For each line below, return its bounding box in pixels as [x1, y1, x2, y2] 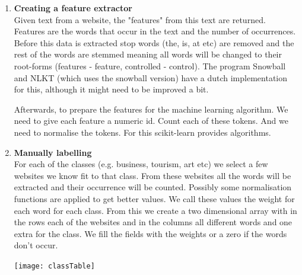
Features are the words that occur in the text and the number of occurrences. [14, 25, 296, 37]
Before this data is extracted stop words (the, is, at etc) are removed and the [14, 36, 294, 49]
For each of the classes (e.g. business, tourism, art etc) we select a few [14, 158, 268, 170]
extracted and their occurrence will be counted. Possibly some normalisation [14, 181, 292, 193]
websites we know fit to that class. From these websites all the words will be [14, 169, 291, 181]
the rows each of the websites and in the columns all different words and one [14, 216, 293, 228]
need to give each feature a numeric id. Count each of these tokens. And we [14, 114, 288, 127]
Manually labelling [14, 146, 92, 158]
